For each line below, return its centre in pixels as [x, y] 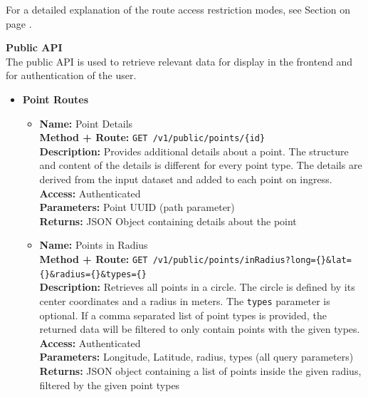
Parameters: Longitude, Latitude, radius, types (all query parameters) [196, 357]
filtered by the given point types [110, 385]
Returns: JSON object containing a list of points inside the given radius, [200, 370]
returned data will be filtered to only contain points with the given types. [200, 329]
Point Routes [56, 99]
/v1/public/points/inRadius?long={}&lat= [252, 260]
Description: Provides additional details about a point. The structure [194, 151]
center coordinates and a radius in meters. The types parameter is [185, 300]
